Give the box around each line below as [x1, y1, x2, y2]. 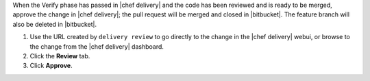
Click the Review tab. [29, 51, 90, 60]
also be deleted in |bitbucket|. [12, 20, 97, 28]
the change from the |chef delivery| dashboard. [29, 42, 164, 51]
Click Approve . [29, 62, 73, 70]
